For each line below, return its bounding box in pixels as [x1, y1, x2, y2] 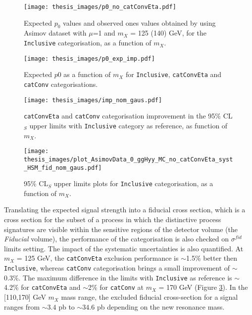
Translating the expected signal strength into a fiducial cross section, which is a [4, 204, 246, 215]
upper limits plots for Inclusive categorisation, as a [53, 178, 213, 189]
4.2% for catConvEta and [4, 282, 81, 292]
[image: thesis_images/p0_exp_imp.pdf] [24, 55, 155, 62]
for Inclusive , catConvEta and [125, 69, 222, 79]
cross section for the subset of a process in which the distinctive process [4, 214, 221, 225]
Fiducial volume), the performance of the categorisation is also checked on [4, 234, 229, 244]
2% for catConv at [88, 282, 144, 292]
